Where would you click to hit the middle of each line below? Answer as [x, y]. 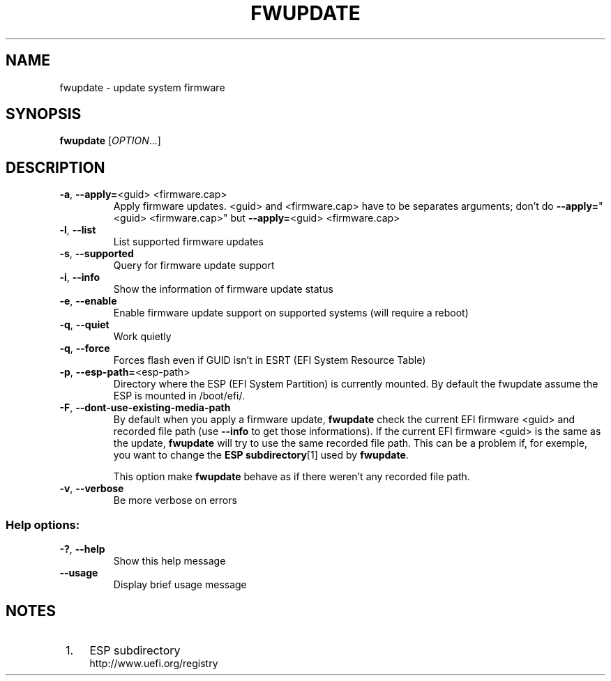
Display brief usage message [180, 585]
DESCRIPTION [55, 167]
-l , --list [78, 230]
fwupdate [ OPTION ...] [110, 141]
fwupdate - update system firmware [142, 87]
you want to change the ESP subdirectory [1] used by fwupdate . [261, 455]
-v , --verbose [92, 489]
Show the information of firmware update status [223, 289]
